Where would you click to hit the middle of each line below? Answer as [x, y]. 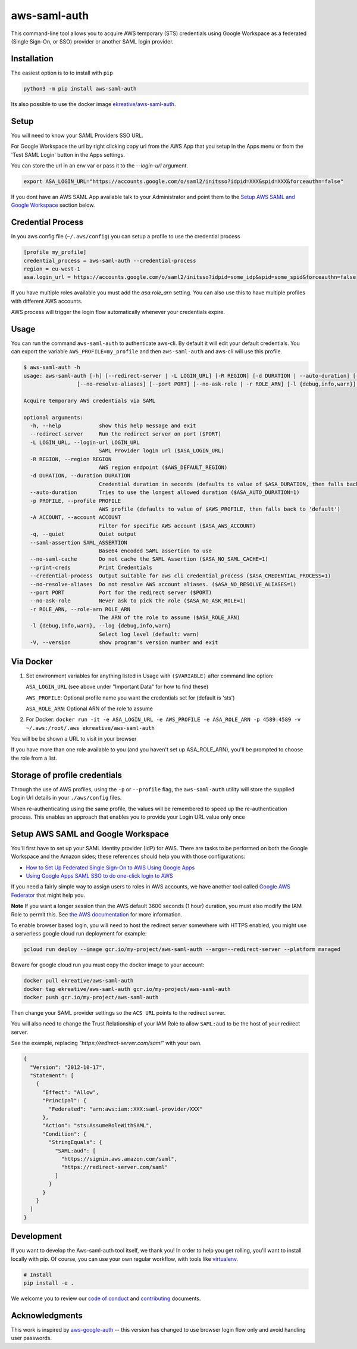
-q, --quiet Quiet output [83, 534]
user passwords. [32, 1338]
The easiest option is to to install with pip [62, 73]
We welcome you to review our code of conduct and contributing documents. [106, 1298]
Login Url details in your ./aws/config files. [66, 798]
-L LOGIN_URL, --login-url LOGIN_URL [85, 442]
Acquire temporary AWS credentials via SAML [90, 400]
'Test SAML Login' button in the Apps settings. [68, 154]
